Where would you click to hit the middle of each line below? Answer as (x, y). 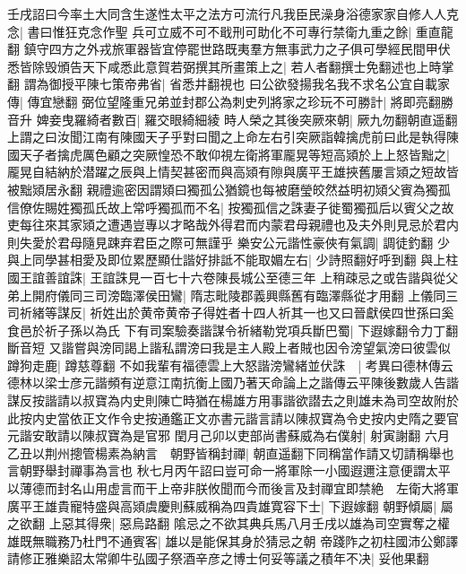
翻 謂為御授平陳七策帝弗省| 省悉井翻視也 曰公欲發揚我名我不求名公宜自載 (222, 84)
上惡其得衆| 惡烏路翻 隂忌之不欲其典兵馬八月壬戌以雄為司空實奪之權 (249, 523)
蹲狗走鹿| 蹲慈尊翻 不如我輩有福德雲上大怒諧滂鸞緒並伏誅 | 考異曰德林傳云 (230, 365)
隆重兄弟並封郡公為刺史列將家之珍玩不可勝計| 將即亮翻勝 (286, 101)
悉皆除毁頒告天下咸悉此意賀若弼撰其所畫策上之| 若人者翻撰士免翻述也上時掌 (231, 66)
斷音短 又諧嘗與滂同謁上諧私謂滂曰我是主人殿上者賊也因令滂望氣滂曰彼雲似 (229, 348)
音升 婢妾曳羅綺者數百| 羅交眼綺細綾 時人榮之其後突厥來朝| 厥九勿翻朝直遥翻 (233, 119)
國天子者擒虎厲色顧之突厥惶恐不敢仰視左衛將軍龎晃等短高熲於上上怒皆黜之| (229, 154)
